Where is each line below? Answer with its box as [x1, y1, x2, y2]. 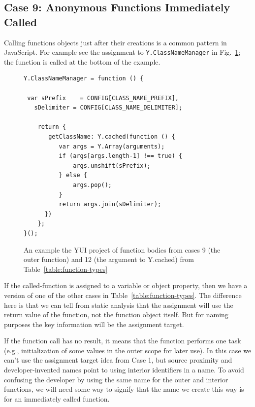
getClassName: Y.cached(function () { [48, 133, 175, 140]
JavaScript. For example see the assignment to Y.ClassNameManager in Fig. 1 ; [4, 47, 241, 57]
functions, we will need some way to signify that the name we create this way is [4, 384, 244, 394]
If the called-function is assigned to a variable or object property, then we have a [4, 280, 248, 291]
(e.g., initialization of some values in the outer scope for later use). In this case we [4, 345, 252, 355]
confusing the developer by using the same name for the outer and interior [4, 374, 228, 384]
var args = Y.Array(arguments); [59, 143, 165, 150]
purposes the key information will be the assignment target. [4, 319, 184, 329]
